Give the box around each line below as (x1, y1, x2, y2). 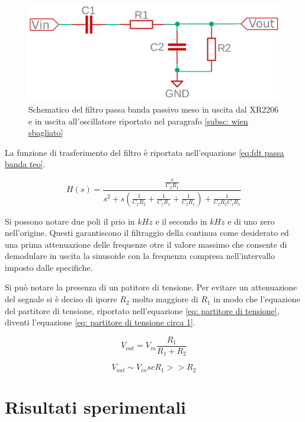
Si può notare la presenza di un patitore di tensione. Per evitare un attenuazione (5, 281, 297, 293)
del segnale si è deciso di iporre (5, 293, 117, 305)
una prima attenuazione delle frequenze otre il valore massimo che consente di (5, 238, 287, 250)
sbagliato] (28, 126, 63, 139)
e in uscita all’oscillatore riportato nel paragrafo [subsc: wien (28, 114, 248, 127)
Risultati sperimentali (5, 395, 187, 418)
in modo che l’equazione (213, 293, 300, 305)
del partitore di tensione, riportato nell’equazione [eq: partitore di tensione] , (5, 304, 280, 316)
